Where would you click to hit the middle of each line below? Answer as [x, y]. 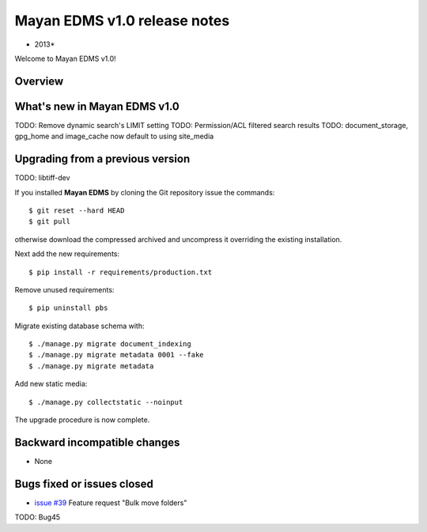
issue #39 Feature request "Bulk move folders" [111, 503]
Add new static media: [51, 384]
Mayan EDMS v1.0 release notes [122, 21]
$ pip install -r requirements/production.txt [121, 272]
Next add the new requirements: [67, 254]
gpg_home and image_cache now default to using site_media [114, 136]
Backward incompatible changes [97, 442]
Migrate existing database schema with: [79, 326]
